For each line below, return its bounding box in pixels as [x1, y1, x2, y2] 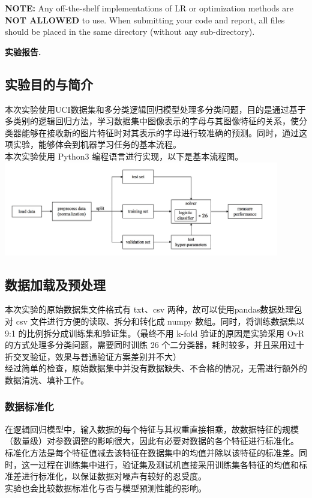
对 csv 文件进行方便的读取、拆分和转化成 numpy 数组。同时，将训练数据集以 [5, 314, 305, 327]
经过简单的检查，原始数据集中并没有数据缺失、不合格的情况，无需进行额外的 [5, 362, 307, 374]
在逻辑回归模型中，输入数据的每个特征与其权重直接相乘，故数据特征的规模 [5, 422, 299, 435]
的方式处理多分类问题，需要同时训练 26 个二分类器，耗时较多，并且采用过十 [5, 338, 305, 351]
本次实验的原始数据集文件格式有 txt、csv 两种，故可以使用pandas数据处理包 [5, 303, 302, 316]
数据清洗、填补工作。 [5, 373, 89, 386]
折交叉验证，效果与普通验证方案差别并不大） [5, 350, 181, 362]
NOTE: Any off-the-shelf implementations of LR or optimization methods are [5, 2, 293, 14]
